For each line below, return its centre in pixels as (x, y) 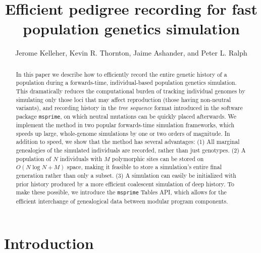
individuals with (81, 158)
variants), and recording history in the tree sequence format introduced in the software (129, 108)
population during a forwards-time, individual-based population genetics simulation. (126, 83)
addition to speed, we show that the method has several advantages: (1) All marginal (128, 142)
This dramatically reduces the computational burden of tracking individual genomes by (130, 91)
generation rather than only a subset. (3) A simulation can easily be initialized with (126, 175)
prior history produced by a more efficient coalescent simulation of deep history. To (125, 184)
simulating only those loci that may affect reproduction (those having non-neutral (123, 99)
